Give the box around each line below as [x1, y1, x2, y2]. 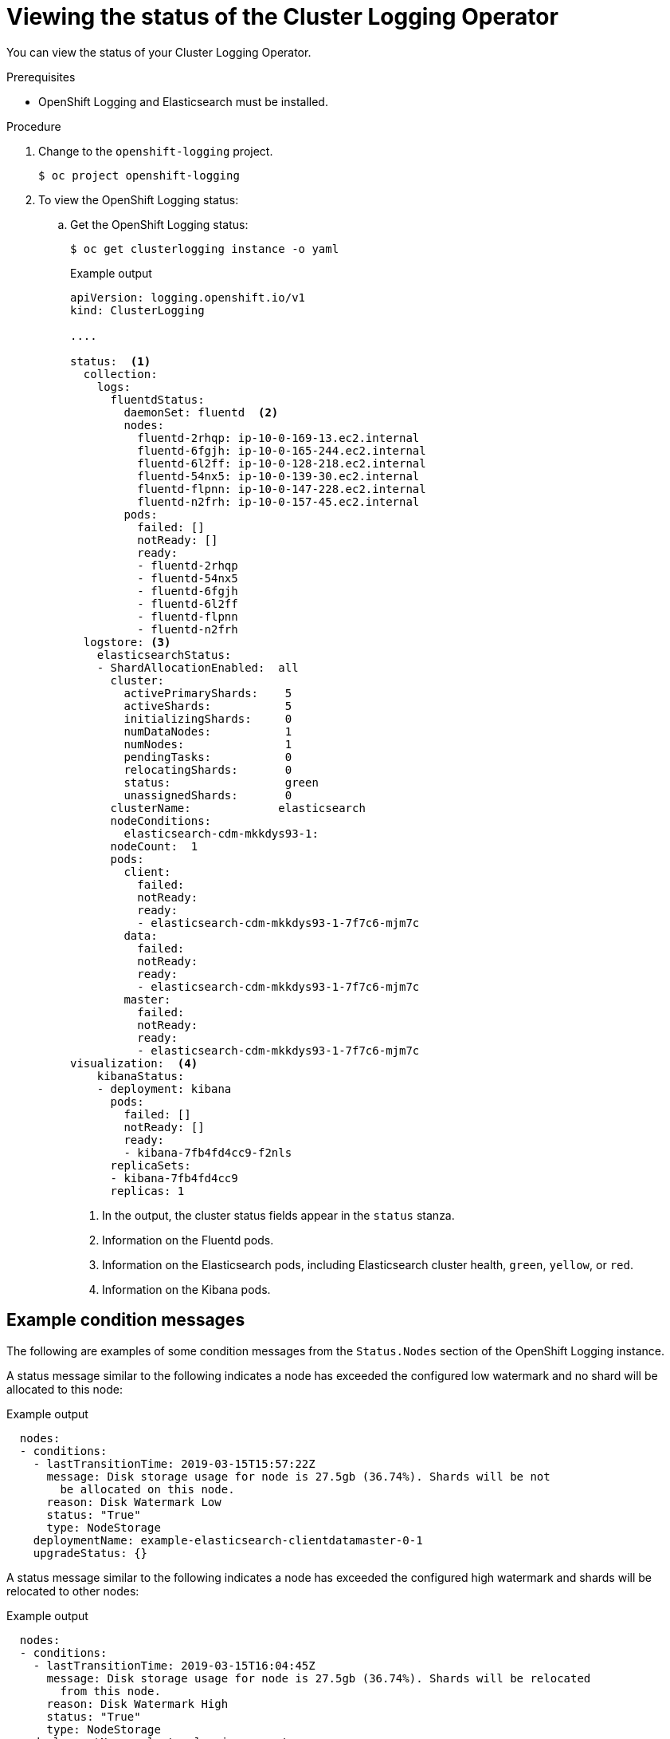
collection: [83, 367, 158, 381]
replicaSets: [110, 1158, 191, 1172]
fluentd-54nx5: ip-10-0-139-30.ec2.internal [137, 469, 420, 483]
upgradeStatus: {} [33, 1546, 148, 1560]
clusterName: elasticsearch [110, 801, 366, 814]
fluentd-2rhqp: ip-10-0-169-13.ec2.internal [137, 431, 420, 444]
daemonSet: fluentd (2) [123, 405, 279, 419]
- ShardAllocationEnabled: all [96, 661, 299, 674]
